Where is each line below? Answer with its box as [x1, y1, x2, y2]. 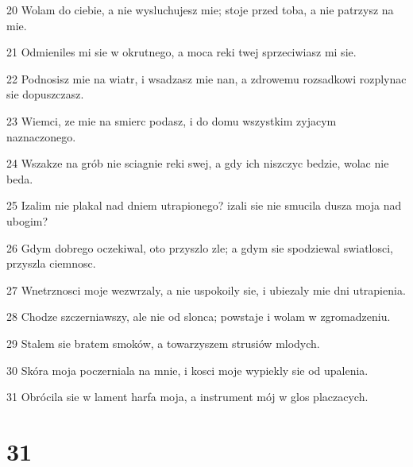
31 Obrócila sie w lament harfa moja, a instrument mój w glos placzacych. [6, 388, 369, 405]
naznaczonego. [6, 128, 76, 145]
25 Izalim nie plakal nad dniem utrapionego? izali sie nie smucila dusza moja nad [6, 197, 402, 214]
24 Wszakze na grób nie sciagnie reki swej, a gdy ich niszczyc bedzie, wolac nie [6, 155, 389, 172]
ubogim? [6, 212, 48, 229]
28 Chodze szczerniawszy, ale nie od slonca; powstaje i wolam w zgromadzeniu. [6, 308, 391, 325]
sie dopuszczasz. [6, 86, 84, 102]
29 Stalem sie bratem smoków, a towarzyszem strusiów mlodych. [6, 334, 320, 351]
